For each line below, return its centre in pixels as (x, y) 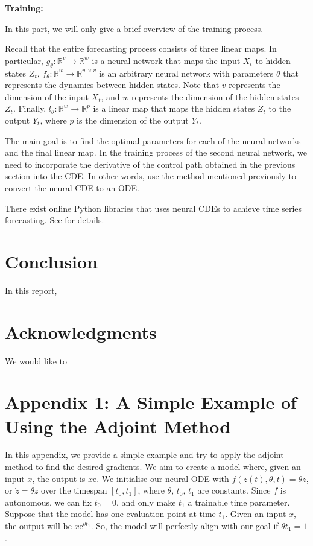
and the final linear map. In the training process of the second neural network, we (156, 152)
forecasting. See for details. (55, 220)
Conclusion (52, 261)
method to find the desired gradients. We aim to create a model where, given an (153, 467)
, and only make (146, 502)
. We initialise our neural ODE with (163, 478)
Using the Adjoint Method (118, 426)
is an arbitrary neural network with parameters (186, 73)
